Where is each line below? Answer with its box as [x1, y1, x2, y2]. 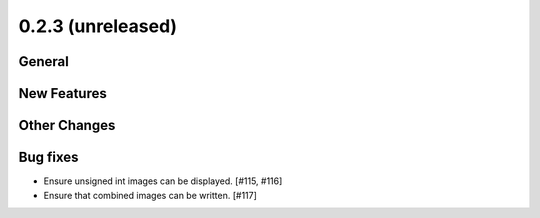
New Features [18, 85, 107, 102]
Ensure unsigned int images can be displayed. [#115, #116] [43, 175, 283, 187]
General [18, 53, 70, 70]
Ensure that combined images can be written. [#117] [43, 189, 257, 201]
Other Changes [18, 117, 116, 134]
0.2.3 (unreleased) [18, 15, 178, 37]
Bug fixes [18, 149, 79, 166]
